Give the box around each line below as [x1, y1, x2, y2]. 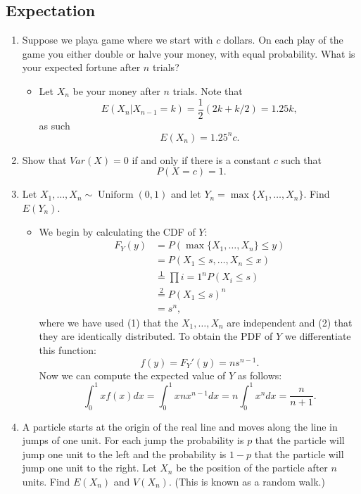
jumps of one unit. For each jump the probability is [22, 433, 244, 448]
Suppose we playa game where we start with [22, 32, 213, 47]
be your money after [72, 83, 160, 98]
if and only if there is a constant [132, 152, 271, 167]
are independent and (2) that [227, 315, 353, 329]
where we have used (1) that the [39, 315, 179, 329]
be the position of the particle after [176, 460, 328, 475]
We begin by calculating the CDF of [39, 224, 196, 239]
